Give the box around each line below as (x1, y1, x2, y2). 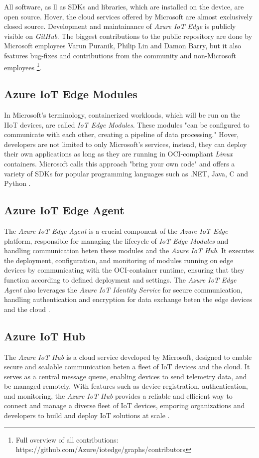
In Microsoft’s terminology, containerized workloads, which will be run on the (4, 110, 241, 120)
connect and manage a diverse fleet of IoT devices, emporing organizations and (4, 400, 245, 411)
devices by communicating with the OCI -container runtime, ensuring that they (4, 265, 245, 275)
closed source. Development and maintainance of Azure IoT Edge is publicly (4, 21, 236, 31)
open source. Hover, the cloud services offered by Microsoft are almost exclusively (4, 11, 253, 21)
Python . (4, 178, 31, 188)
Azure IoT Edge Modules (4, 86, 137, 102)
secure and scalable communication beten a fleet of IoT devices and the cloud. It (4, 361, 250, 372)
